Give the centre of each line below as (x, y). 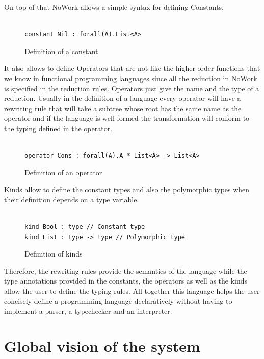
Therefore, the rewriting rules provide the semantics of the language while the (126, 271)
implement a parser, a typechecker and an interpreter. (88, 311)
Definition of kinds (54, 254)
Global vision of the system (102, 346)
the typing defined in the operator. (58, 128)
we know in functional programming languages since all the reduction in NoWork (131, 78)
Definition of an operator (63, 172)
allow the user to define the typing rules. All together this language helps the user (132, 291)
